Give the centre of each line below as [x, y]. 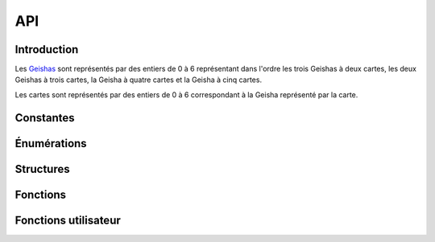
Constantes [45, 118]
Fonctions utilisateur [68, 220]
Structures [42, 169]
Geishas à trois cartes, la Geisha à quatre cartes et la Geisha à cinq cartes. [138, 80]
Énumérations [51, 144]
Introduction [47, 49]
